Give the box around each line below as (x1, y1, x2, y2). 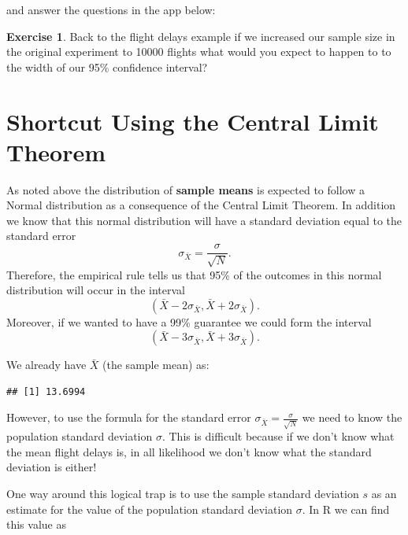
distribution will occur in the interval (6, 282, 185, 298)
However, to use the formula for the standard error (6, 409, 251, 426)
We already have (6, 356, 87, 373)
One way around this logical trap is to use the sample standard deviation (6, 485, 359, 501)
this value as (6, 516, 66, 533)
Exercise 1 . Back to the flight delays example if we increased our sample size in (6, 28, 395, 44)
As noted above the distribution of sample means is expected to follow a (6, 181, 365, 197)
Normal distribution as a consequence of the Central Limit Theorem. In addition (6, 197, 396, 213)
